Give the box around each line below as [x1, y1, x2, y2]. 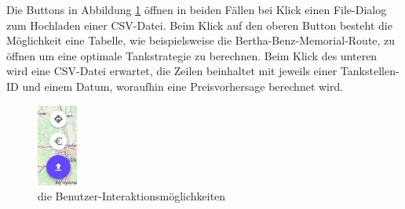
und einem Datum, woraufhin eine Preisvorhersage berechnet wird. [22, 77, 344, 94]
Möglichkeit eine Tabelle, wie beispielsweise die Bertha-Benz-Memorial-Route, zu [6, 32, 396, 49]
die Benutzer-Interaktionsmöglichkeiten [38, 188, 226, 204]
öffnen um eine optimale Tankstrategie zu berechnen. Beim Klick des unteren [6, 47, 378, 63]
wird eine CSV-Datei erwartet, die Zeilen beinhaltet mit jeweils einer [6, 63, 337, 79]
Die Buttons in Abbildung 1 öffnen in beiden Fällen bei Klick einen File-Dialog [6, 2, 387, 17]
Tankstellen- [340, 63, 400, 79]
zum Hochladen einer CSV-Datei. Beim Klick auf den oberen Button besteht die [6, 16, 392, 33]
